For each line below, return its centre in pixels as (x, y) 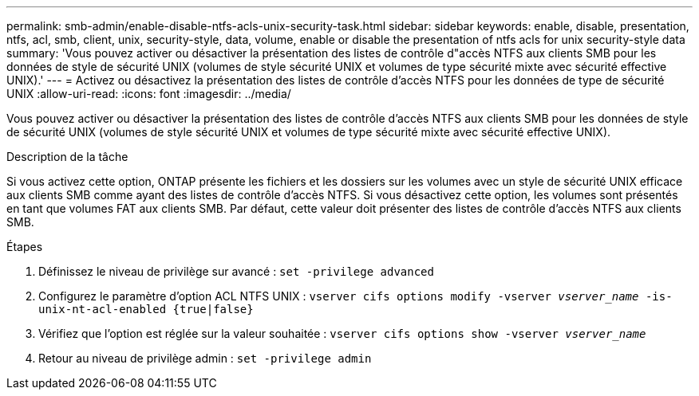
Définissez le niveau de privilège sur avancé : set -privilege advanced (236, 271)
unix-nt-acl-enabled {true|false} (146, 309)
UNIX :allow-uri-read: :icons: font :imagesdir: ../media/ (149, 94)
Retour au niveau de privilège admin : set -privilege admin (205, 358)
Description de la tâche (67, 157)
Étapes (25, 247)
